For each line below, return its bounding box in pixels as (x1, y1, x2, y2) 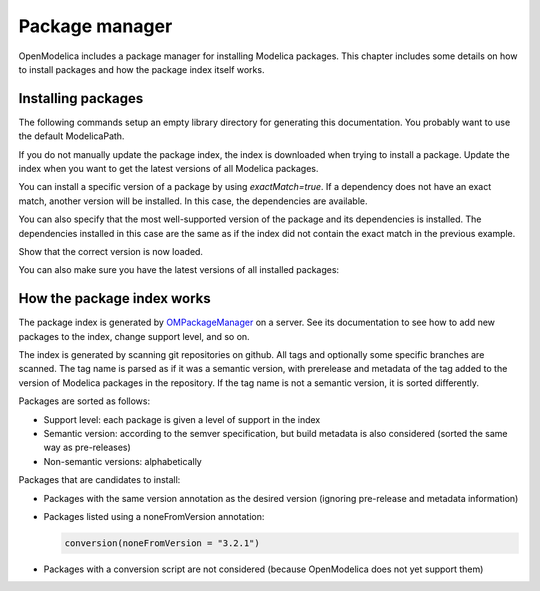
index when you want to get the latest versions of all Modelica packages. (18, 163, 319, 175)
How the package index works (18, 290, 212, 307)
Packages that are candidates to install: (18, 474, 181, 486)
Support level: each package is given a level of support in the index (43, 413, 321, 425)
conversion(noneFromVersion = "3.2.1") (64, 537, 260, 549)
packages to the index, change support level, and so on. (18, 330, 250, 342)
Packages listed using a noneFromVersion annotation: (43, 510, 265, 522)
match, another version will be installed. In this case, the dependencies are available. (18, 195, 369, 207)
